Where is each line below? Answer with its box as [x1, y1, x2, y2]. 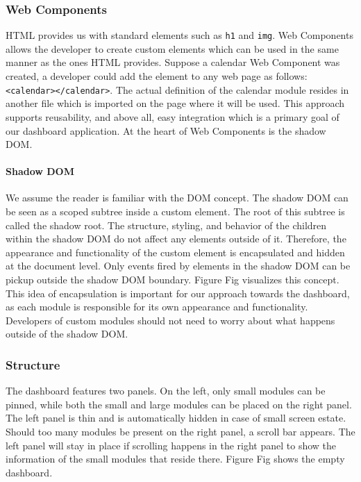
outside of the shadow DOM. [6, 326, 128, 341]
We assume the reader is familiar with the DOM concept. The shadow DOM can [6, 190, 349, 205]
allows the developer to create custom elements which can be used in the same [6, 41, 339, 56]
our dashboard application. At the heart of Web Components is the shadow [6, 123, 326, 138]
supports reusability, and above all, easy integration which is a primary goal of [6, 109, 339, 124]
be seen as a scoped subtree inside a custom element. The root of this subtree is [6, 204, 345, 219]
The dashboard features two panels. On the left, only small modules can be [6, 383, 326, 398]
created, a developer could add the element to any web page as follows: [6, 69, 308, 83]
